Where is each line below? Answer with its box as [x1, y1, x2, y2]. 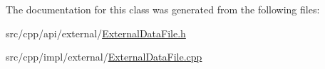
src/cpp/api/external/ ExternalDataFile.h [6, 25, 186, 40]
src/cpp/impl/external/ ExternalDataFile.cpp [6, 49, 202, 64]
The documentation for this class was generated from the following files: [6, 2, 320, 16]
